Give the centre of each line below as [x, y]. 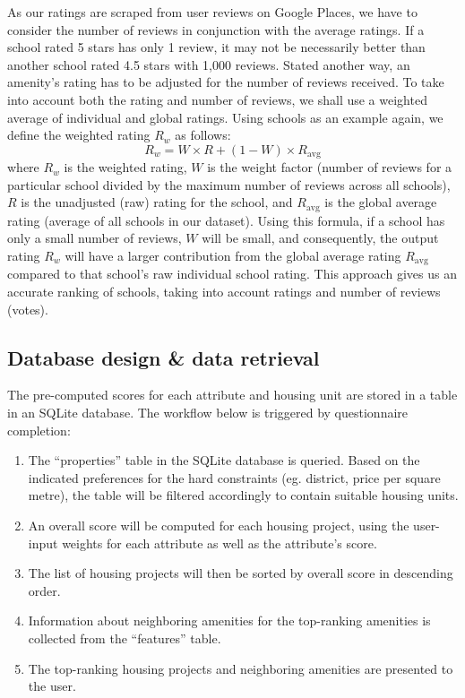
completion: [39, 430]
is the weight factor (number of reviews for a [330, 167]
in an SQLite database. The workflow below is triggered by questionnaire [208, 413]
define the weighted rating [79, 135]
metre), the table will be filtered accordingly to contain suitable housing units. [243, 495]
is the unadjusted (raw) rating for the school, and [157, 202]
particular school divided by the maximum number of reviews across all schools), [229, 184]
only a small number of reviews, [95, 238]
